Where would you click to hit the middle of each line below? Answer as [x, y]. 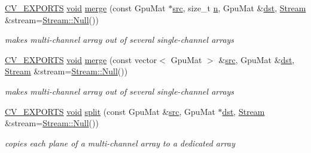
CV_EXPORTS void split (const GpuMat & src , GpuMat [110, 111]
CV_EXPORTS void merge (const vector [81, 59]
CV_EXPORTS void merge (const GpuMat [85, 8]
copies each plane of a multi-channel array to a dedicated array [120, 143]
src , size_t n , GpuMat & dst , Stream [239, 8]
